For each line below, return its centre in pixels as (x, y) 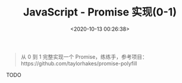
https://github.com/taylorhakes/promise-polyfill (79, 63)
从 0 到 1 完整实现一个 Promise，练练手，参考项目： (84, 56)
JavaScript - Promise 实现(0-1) (100, 12)
